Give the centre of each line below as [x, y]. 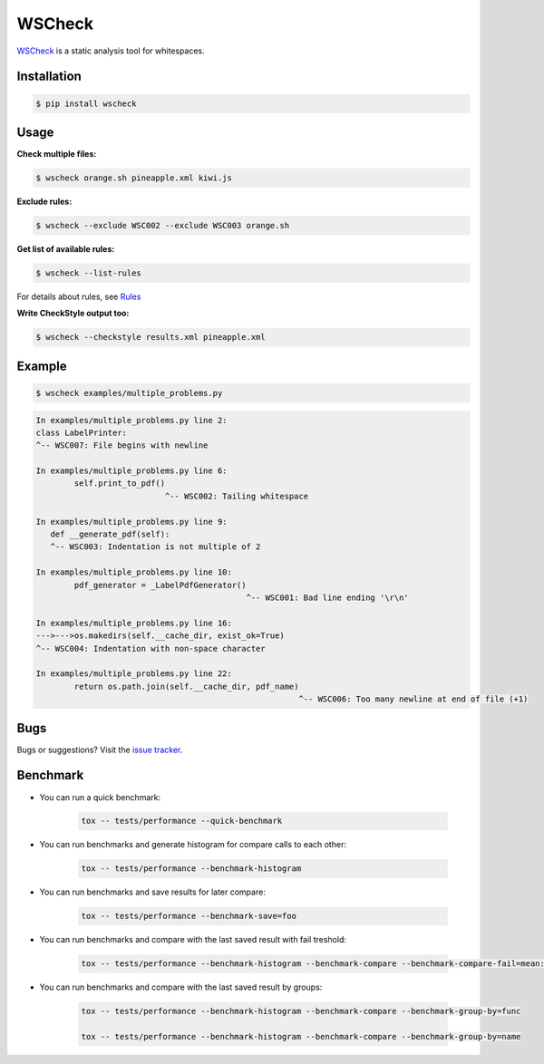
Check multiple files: [57, 154]
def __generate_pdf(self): [110, 534]
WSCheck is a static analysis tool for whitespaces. [111, 51]
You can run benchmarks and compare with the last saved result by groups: [181, 987]
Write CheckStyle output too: [73, 314]
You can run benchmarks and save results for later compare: [153, 892]
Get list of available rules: [66, 248]
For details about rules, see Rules [79, 296]
